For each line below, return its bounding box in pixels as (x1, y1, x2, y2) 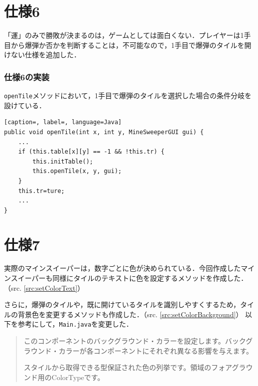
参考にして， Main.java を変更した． (17, 319, 133, 329)
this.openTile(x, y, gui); (32, 168, 122, 175)
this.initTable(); (32, 158, 93, 165)
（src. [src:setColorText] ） (4, 282, 85, 293)
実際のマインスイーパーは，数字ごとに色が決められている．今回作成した (4, 263, 241, 273)
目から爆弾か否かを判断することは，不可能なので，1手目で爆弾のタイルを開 (4, 39, 252, 50)
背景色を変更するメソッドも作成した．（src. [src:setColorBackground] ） (17, 309, 243, 319)
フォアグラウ (211, 362, 253, 373)
